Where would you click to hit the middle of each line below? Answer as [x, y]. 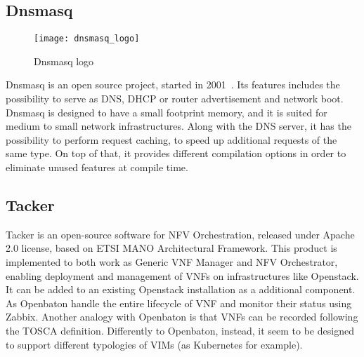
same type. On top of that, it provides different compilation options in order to [176, 153]
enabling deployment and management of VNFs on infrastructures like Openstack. [182, 275]
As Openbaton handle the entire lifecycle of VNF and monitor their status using [179, 303]
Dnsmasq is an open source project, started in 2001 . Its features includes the [173, 85]
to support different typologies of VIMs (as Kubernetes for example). [154, 344]
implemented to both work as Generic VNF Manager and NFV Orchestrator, [172, 262]
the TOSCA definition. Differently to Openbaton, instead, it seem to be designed [180, 330]
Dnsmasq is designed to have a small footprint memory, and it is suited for [167, 112]
